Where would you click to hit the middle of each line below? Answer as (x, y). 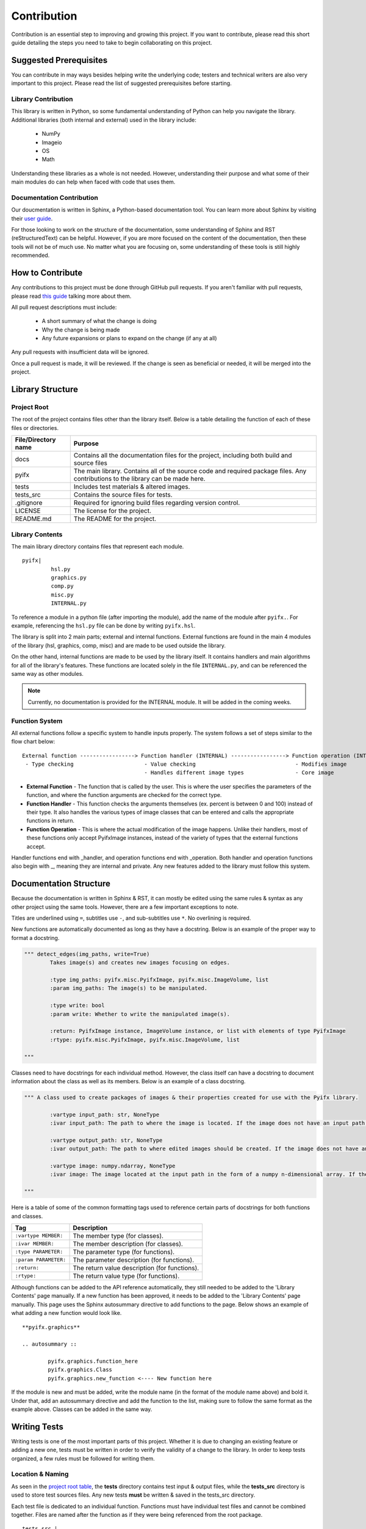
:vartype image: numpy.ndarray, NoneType (113, 1166)
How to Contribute (47, 273)
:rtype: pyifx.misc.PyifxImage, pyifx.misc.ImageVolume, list (145, 1039)
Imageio (52, 142)
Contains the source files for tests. (123, 495)
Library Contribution (42, 99)
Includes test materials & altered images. (132, 487)
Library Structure (45, 389)
